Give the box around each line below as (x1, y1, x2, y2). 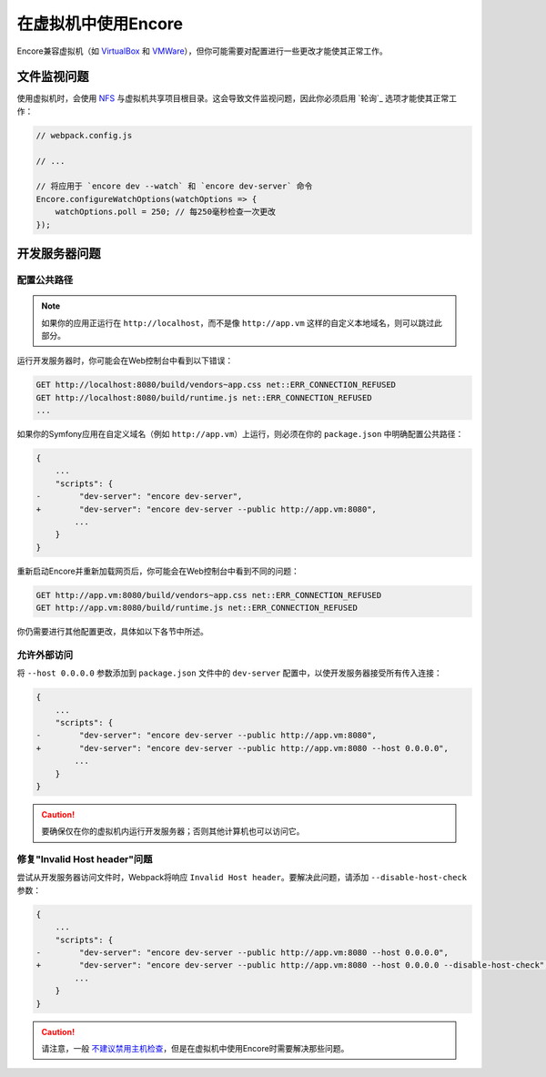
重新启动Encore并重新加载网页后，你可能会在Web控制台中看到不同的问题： (16, 565, 300, 576)
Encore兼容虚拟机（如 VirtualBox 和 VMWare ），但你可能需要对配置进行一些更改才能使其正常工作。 (16, 46, 389, 56)
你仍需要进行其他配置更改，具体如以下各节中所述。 (16, 626, 208, 637)
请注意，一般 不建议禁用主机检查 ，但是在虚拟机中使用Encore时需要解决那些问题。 (41, 1042, 349, 1053)
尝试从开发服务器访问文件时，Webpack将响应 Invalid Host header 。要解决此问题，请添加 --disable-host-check (16, 872, 468, 883)
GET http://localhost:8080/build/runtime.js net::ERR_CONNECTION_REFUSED (35, 392, 372, 402)
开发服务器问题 (16, 246, 101, 261)
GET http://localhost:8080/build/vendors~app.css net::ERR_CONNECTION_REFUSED (35, 380, 396, 391)
